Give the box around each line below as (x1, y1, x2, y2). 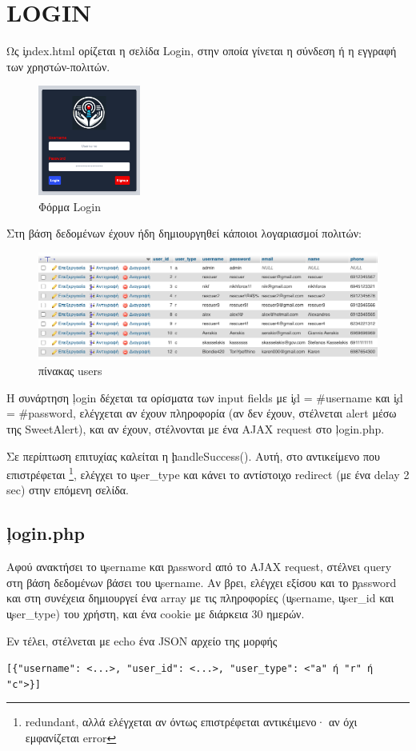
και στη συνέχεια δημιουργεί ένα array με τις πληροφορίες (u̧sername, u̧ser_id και (6, 589, 394, 606)
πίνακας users (38, 362, 102, 379)
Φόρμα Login (38, 198, 102, 214)
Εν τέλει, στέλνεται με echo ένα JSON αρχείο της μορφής (6, 632, 278, 649)
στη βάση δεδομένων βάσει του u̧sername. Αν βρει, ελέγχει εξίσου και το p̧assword (6, 573, 397, 590)
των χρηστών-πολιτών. (6, 58, 110, 74)
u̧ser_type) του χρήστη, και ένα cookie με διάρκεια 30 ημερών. (6, 605, 305, 621)
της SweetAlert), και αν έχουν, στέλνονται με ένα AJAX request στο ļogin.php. (6, 420, 385, 437)
